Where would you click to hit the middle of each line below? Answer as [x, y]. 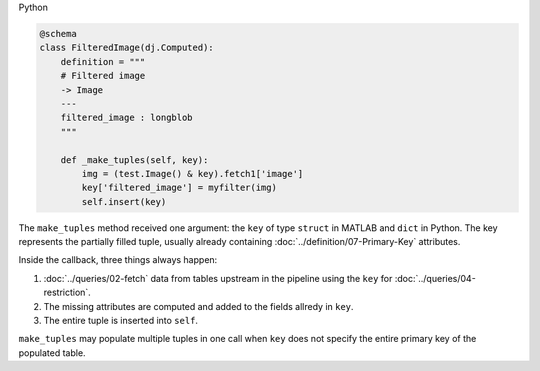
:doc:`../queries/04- [435, 278]
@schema [58, 33]
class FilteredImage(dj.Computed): [126, 48]
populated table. [52, 352]
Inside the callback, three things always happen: [118, 260]
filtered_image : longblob [127, 118]
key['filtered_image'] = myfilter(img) [179, 188]
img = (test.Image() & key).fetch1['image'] [192, 173]
